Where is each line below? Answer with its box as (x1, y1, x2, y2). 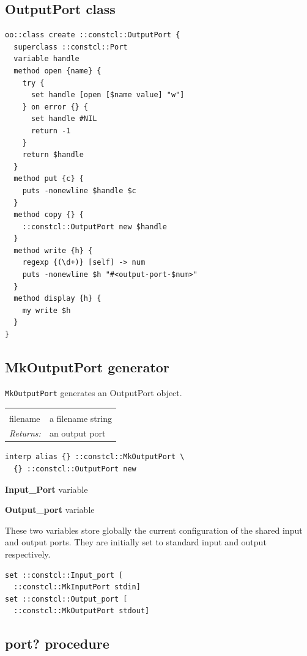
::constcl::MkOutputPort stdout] (13, 606, 150, 616)
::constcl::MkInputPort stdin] (13, 583, 141, 592)
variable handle (13, 54, 80, 64)
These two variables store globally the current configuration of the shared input (5, 523, 303, 536)
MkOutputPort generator (5, 358, 169, 377)
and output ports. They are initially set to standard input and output (5, 536, 267, 548)
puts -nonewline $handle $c (22, 186, 136, 195)
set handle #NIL (31, 114, 97, 123)
